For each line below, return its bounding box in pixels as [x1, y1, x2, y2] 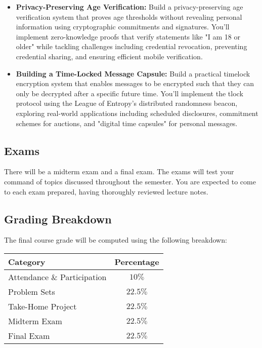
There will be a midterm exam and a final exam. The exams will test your [4, 166, 234, 177]
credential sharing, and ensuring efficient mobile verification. [16, 51, 203, 61]
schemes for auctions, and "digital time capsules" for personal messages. [16, 118, 238, 128]
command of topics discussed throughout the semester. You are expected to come [4, 176, 256, 186]
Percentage [114, 255, 159, 267]
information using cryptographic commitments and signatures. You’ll [16, 21, 230, 32]
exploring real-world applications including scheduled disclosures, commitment [16, 107, 258, 118]
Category [8, 255, 46, 267]
